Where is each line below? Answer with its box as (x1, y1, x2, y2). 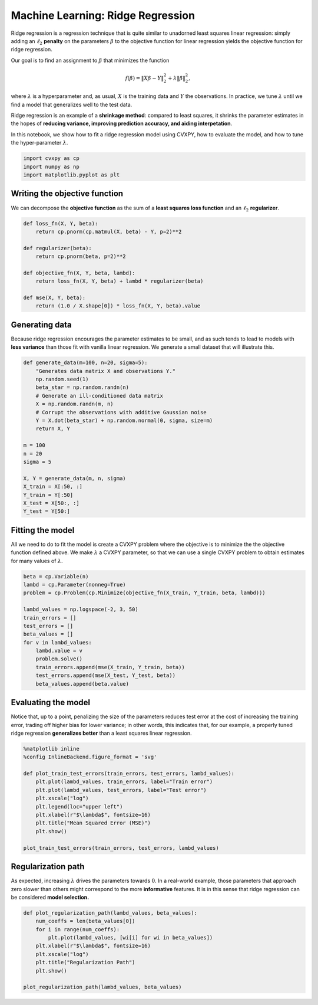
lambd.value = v (35, 647, 82, 654)
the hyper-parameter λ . (11, 139, 68, 146)
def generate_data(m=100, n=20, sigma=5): (23, 359, 148, 366)
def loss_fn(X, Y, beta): (23, 220, 98, 227)
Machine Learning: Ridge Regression (11, 9, 196, 22)
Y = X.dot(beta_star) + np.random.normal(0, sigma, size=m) (35, 417, 213, 424)
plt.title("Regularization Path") (35, 959, 135, 966)
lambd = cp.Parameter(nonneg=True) (23, 581, 126, 588)
